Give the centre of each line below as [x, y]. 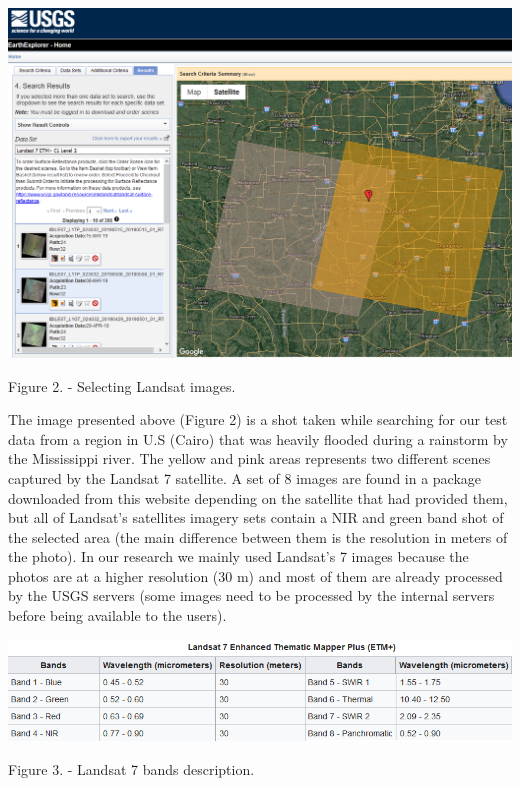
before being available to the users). [117, 615]
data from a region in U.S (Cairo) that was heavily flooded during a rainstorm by [258, 438]
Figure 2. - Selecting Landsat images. [122, 385]
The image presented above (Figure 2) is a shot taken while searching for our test [258, 419]
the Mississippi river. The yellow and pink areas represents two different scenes [249, 458]
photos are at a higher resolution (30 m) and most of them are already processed [255, 575]
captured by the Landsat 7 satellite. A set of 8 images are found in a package [245, 477]
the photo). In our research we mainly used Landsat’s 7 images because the [238, 556]
